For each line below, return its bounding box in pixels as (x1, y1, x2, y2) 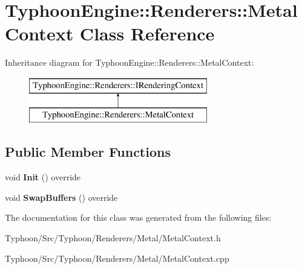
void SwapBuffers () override (5, 191, 118, 203)
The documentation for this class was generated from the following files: (5, 211, 272, 224)
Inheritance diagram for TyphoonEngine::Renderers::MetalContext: (5, 56, 254, 69)
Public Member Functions (5, 142, 171, 161)
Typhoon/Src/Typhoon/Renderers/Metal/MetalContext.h (5, 232, 221, 244)
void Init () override (5, 171, 81, 183)
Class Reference (79, 21, 215, 46)
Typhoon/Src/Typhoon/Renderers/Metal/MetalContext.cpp (5, 252, 229, 264)
